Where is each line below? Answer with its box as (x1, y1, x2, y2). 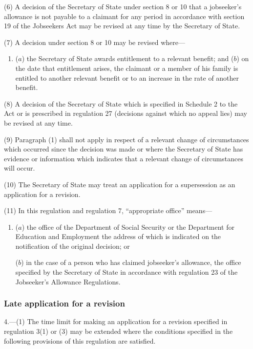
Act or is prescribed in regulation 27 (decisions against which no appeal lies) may (4, 108, 247, 118)
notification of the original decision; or (15, 240, 130, 251)
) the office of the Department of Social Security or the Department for (21, 221, 234, 232)
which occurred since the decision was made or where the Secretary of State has (4, 144, 243, 154)
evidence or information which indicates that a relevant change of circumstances (4, 153, 243, 163)
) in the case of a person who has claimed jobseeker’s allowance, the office (21, 257, 241, 267)
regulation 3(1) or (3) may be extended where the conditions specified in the (4, 326, 233, 336)
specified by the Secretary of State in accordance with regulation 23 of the (15, 267, 238, 277)
